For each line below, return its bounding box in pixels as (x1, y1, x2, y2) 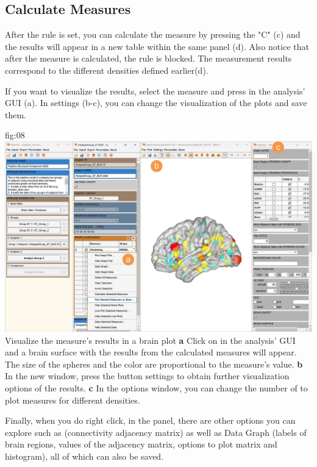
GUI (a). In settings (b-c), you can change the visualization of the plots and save (5, 96, 307, 109)
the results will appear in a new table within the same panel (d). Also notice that (5, 40, 309, 52)
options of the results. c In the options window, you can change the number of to (5, 381, 308, 394)
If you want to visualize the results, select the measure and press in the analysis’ (5, 84, 305, 97)
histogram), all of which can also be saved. (5, 449, 164, 462)
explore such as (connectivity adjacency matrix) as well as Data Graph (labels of (5, 426, 307, 438)
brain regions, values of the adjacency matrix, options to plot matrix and (5, 438, 277, 451)
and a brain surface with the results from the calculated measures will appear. (5, 346, 297, 358)
